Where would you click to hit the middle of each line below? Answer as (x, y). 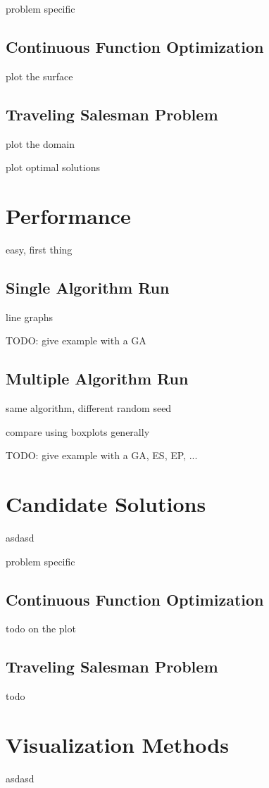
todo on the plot (41, 628)
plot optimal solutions (53, 167)
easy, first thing (39, 249)
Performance (68, 215)
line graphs (30, 317)
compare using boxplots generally (78, 431)
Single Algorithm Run (88, 287)
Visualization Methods (117, 744)
